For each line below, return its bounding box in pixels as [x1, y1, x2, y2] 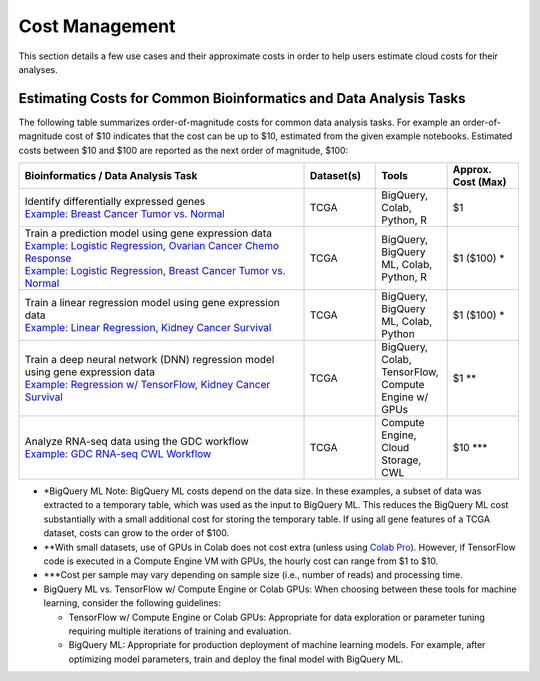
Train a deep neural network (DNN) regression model [24, 353, 275, 367]
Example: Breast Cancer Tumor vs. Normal [24, 207, 225, 221]
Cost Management [18, 15, 176, 37]
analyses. [18, 63, 59, 75]
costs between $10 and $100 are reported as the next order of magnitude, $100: [18, 144, 349, 156]
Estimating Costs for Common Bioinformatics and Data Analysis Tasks [18, 90, 466, 107]
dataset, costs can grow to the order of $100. [43, 527, 230, 539]
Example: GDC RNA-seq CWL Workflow [24, 447, 212, 461]
